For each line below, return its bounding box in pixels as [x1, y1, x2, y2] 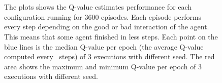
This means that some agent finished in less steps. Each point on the [4, 31, 218, 41]
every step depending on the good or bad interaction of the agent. [4, 21, 209, 32]
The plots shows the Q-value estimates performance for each [4, 2, 192, 12]
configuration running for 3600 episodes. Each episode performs [4, 11, 202, 22]
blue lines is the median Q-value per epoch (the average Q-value [4, 41, 204, 52]
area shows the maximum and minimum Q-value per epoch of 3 [4, 61, 202, 71]
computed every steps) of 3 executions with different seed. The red [4, 51, 215, 62]
